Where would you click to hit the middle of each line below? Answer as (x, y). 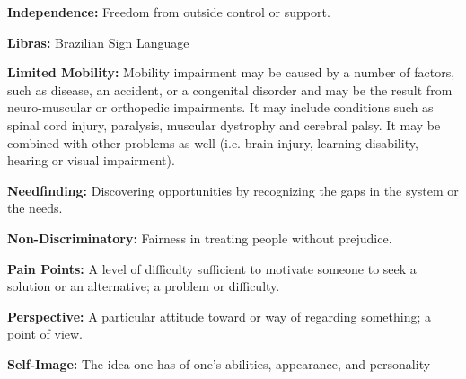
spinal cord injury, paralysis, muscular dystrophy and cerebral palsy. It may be (224, 124)
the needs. (35, 208)
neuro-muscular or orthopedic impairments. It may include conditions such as (220, 107)
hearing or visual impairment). (91, 160)
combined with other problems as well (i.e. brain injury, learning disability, (213, 142)
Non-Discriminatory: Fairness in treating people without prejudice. (200, 238)
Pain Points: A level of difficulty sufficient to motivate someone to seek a (212, 268)
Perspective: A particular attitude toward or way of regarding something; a (219, 316)
